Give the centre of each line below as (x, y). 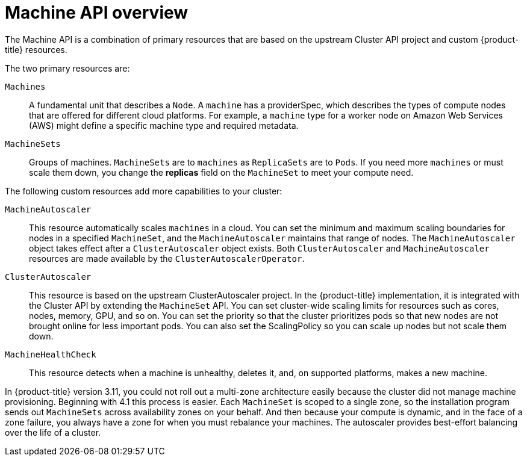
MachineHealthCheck (51, 354)
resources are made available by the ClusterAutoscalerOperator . (167, 258)
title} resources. (36, 49)
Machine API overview (97, 13)
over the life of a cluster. (53, 432)
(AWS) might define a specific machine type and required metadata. (164, 125)
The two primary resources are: (67, 68)
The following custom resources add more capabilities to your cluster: (144, 191)
